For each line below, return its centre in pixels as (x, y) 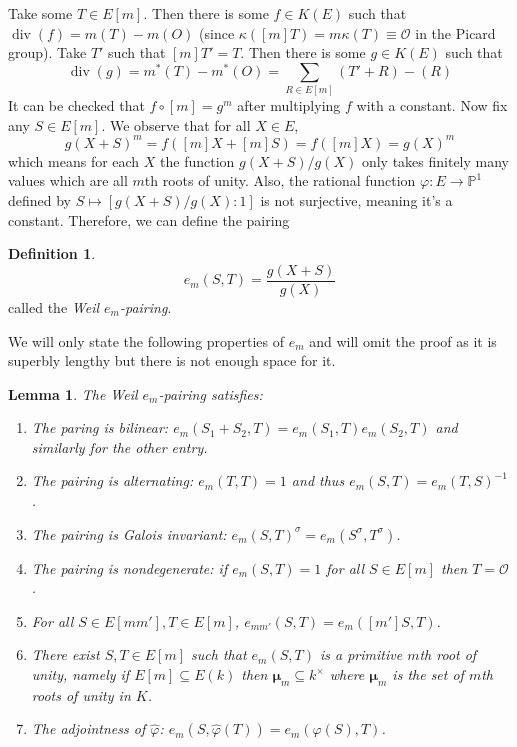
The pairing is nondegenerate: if (129, 567)
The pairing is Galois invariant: (129, 533)
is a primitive (361, 654)
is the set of (428, 674)
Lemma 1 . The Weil (73, 393)
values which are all (68, 180)
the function (197, 160)
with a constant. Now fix (432, 105)
